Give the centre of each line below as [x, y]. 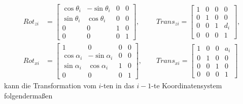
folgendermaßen [28, 95]
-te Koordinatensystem [187, 85]
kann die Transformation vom [50, 85]
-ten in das [118, 85]
